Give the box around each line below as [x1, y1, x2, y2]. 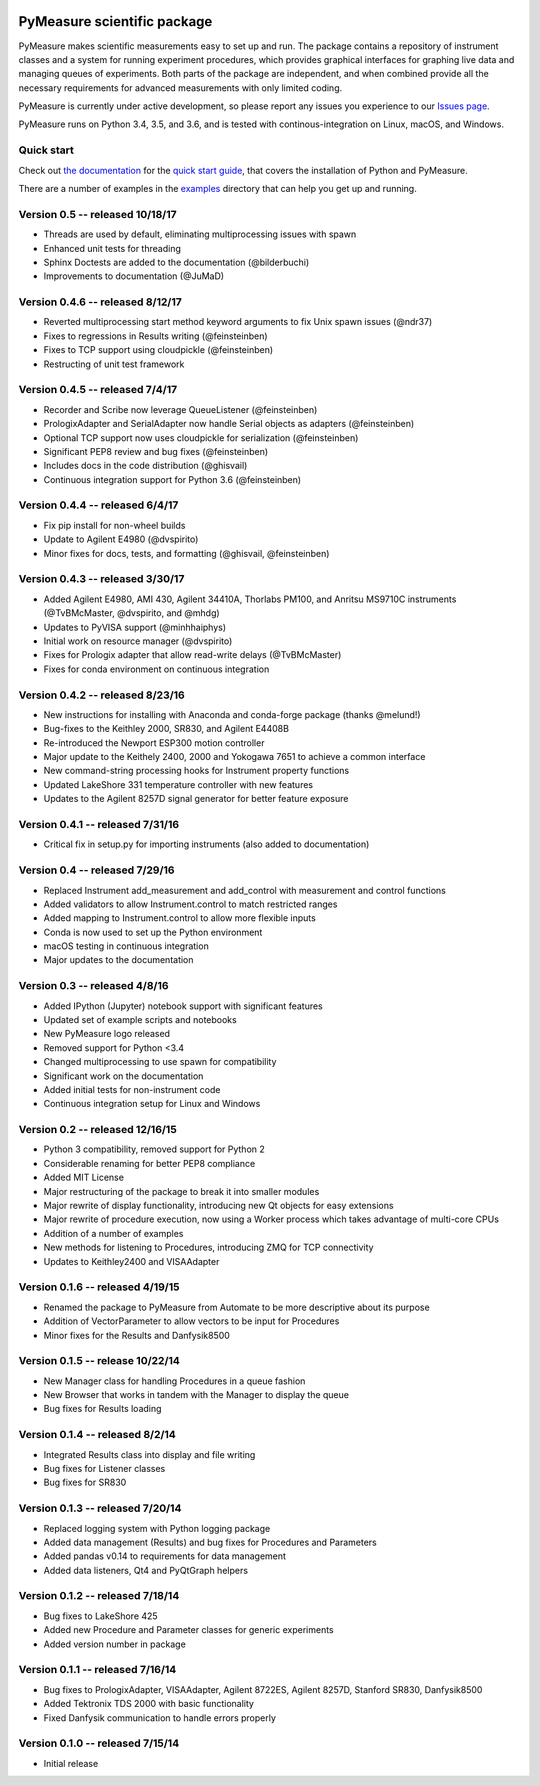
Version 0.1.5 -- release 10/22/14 [18, 1354, 180, 1368]
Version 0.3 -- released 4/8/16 [18, 979, 169, 993]
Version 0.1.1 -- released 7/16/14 [18, 1663, 177, 1677]
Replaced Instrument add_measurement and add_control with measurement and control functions [43, 884, 447, 896]
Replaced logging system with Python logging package [43, 1522, 271, 1534]
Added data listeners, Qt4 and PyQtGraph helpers [43, 1564, 249, 1576]
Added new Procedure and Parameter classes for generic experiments [43, 1624, 334, 1636]
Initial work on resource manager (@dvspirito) [43, 635, 233, 647]
